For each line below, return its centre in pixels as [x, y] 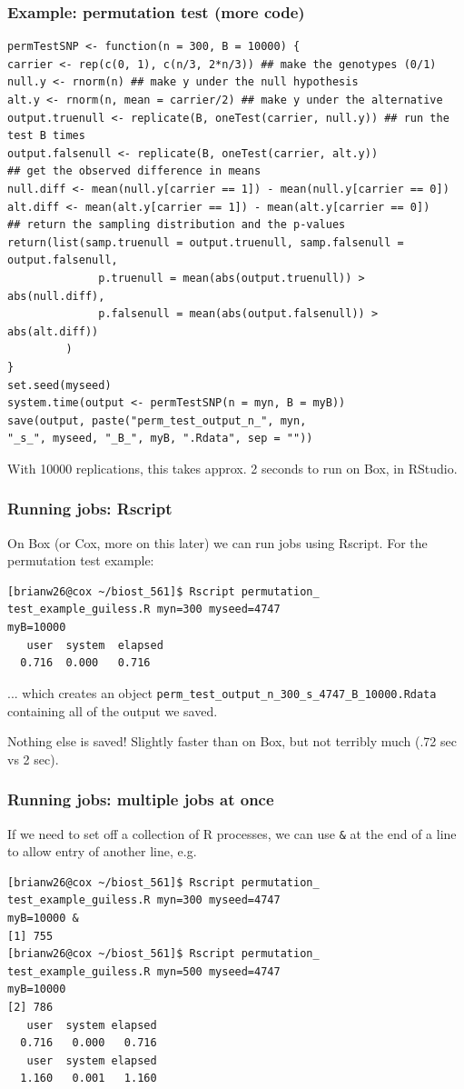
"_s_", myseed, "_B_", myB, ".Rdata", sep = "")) [160, 439]
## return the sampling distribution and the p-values [177, 225]
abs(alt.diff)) [53, 331]
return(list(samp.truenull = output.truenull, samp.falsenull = [206, 242]
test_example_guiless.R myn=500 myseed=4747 [144, 971]
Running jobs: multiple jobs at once [141, 799]
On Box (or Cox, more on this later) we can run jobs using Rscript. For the [217, 542]
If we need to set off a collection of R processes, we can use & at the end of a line [232, 833]
